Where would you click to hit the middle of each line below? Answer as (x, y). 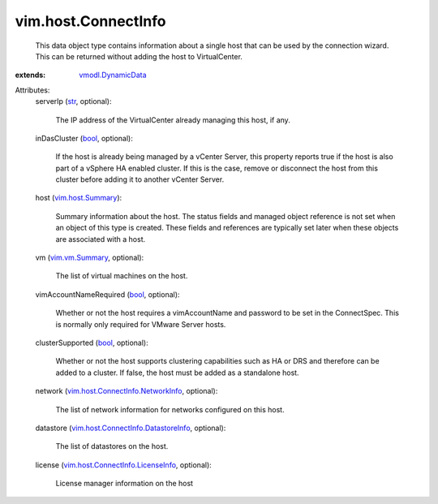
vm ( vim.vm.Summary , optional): (90, 258)
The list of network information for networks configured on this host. (170, 409)
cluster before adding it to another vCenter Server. (140, 179)
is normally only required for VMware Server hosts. (141, 324)
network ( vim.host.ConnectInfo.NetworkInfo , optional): (127, 391)
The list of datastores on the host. (112, 446)
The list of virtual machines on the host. (122, 276)
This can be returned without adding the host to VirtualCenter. (139, 56)
